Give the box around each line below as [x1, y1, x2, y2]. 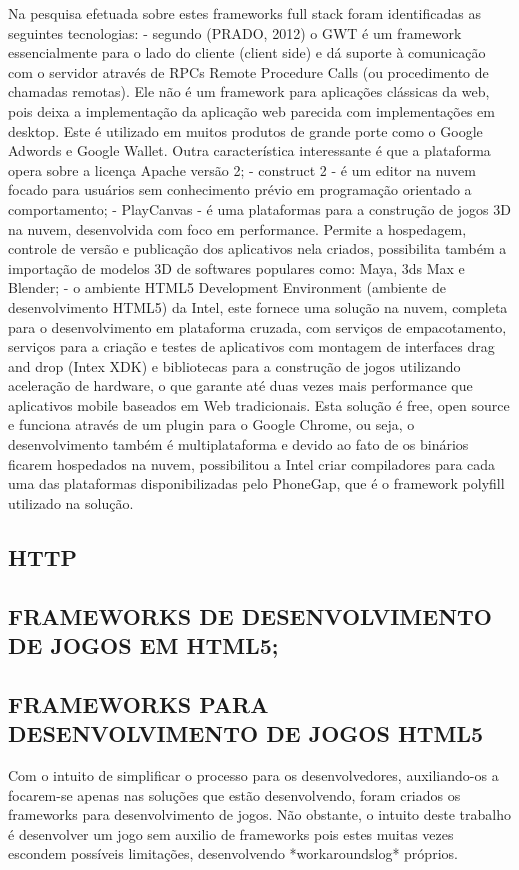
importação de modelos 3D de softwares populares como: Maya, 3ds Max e [8, 257, 465, 278]
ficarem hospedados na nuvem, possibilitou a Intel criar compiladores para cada [8, 453, 496, 474]
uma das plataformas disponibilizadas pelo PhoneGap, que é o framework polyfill [8, 473, 505, 494]
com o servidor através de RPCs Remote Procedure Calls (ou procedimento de [8, 61, 489, 82]
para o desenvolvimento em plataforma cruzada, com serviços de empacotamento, [8, 316, 507, 337]
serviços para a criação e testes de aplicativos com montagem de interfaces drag [8, 336, 495, 357]
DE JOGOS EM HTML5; [8, 630, 279, 660]
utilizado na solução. [8, 492, 134, 513]
